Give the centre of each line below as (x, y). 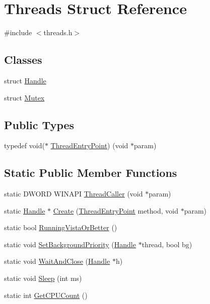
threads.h (58, 32)
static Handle (25, 210)
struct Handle (25, 80)
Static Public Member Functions (91, 173)
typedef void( (24, 145)
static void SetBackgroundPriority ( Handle (70, 244)
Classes (23, 60)
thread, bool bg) (167, 244)
